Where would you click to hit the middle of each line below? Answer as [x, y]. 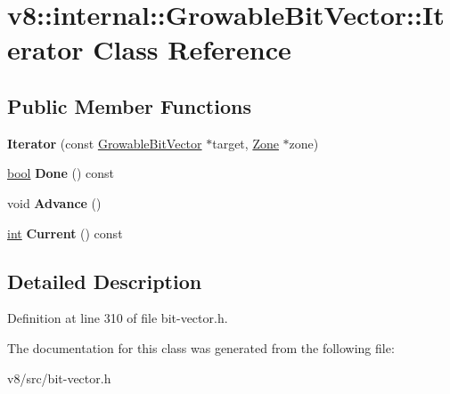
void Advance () [54, 202]
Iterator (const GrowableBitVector [105, 143]
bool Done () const [61, 173]
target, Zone [245, 143]
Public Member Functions [129, 105]
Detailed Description [105, 281]
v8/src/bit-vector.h [59, 378]
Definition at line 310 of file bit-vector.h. [118, 318]
